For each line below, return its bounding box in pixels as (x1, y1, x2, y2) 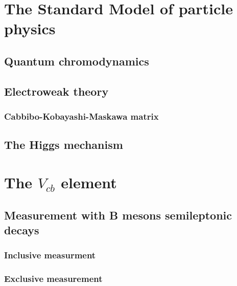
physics (4, 18, 56, 39)
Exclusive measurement (4, 272, 103, 285)
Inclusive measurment (4, 249, 96, 261)
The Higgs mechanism (4, 137, 123, 152)
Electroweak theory (4, 83, 109, 99)
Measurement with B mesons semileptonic (4, 207, 232, 223)
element (61, 171, 117, 192)
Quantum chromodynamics (4, 53, 149, 69)
